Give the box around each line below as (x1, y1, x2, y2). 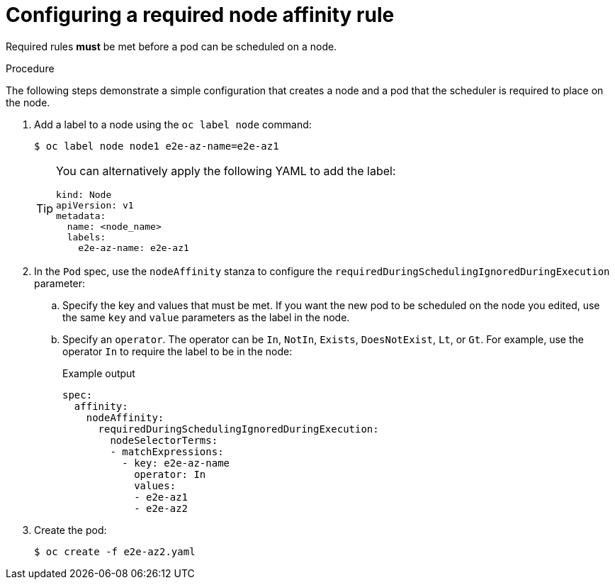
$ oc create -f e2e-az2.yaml (34, 545, 196, 557)
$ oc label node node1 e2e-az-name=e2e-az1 (34, 140, 279, 152)
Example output (62, 367, 135, 379)
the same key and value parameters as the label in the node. (62, 311, 350, 323)
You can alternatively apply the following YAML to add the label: (56, 163, 396, 178)
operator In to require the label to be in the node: (62, 345, 293, 357)
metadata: (56, 210, 106, 221)
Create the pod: (34, 523, 107, 536)
